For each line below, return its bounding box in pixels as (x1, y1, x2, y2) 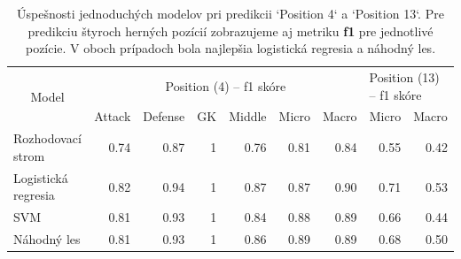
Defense (143, 107, 185, 126)
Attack (94, 107, 131, 126)
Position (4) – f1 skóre (165, 76, 286, 95)
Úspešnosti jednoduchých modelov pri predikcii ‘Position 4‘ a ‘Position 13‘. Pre (17, 4, 444, 22)
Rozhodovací (13, 129, 82, 148)
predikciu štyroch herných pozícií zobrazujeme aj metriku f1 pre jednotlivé (27, 21, 434, 40)
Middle (229, 107, 267, 126)
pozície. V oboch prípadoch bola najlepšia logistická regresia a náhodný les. (25, 39, 436, 57)
